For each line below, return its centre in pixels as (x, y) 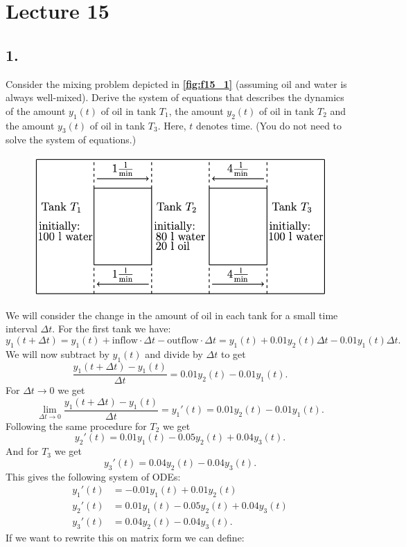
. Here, (172, 125)
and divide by (174, 353)
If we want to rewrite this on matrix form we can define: (125, 537)
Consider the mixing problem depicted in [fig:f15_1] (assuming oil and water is (176, 83)
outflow (183, 341)
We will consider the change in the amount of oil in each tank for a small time (172, 315)
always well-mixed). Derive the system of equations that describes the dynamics (175, 97)
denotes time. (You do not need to (269, 125)
